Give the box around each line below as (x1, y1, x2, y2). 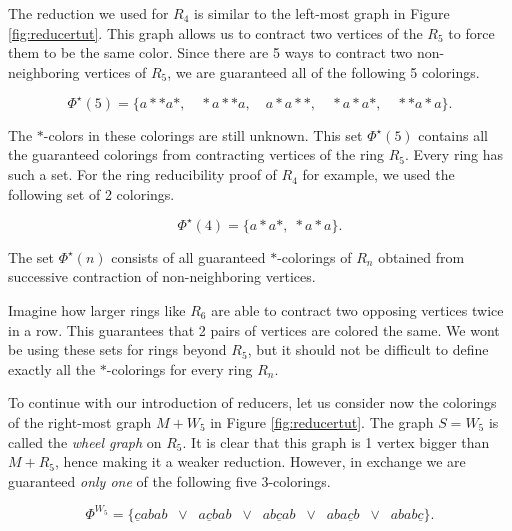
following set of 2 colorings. (8, 183, 175, 204)
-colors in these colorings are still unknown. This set (43, 124, 363, 145)
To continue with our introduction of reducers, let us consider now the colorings (8, 392, 497, 413)
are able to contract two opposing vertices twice (211, 299, 504, 320)
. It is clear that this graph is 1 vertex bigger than (182, 431, 490, 452)
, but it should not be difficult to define (247, 339, 489, 360)
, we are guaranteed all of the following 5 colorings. (167, 61, 480, 82)
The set (8, 246, 54, 267)
